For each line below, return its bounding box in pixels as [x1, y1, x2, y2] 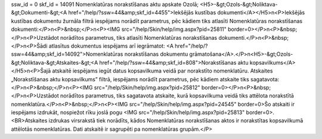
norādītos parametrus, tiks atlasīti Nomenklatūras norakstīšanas [60, 34, 218, 41]
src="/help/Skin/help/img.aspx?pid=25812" [94, 84, 200, 91]
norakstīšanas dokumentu [124, 50, 188, 58]
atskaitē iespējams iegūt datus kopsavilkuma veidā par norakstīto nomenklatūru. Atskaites [52, 67, 273, 74]
